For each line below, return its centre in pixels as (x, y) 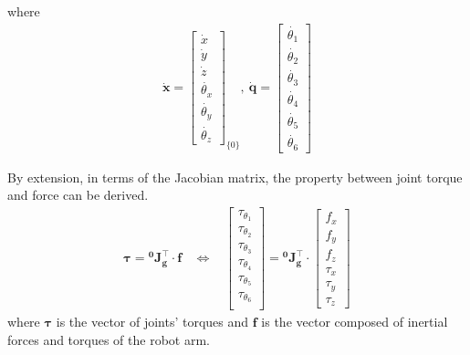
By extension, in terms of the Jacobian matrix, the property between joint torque (235, 177)
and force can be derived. (78, 195)
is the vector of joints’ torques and (152, 322)
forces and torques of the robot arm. (109, 340)
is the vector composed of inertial (355, 322)
